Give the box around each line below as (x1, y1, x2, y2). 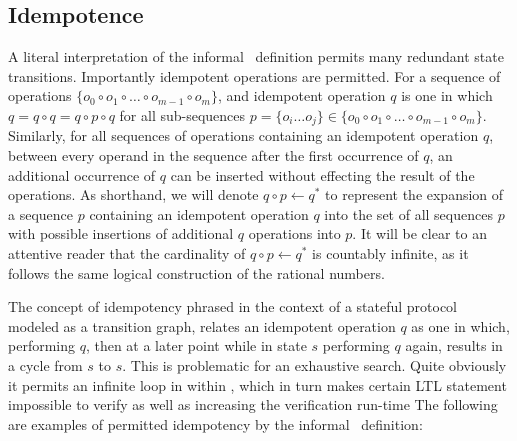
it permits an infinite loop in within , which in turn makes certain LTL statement (8, 374, 507, 395)
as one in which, (411, 315, 510, 336)
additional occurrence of (8, 164, 156, 185)
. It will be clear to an (352, 223, 487, 244)
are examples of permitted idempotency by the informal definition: (8, 413, 423, 434)
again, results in (405, 335, 503, 356)
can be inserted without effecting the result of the (170, 164, 475, 185)
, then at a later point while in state (85, 335, 307, 356)
